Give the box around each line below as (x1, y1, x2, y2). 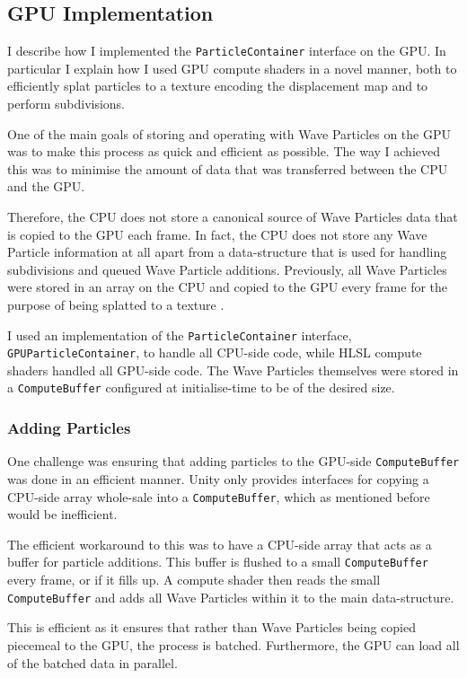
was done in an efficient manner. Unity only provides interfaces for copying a (7, 470, 429, 489)
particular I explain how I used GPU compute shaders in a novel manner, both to (7, 58, 457, 77)
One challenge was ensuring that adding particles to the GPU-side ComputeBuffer (7, 452, 460, 471)
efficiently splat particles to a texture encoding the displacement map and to (7, 76, 428, 95)
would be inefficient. (7, 505, 118, 524)
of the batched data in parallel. (7, 653, 178, 672)
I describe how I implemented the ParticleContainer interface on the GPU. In (7, 41, 446, 60)
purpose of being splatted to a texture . (7, 295, 225, 313)
